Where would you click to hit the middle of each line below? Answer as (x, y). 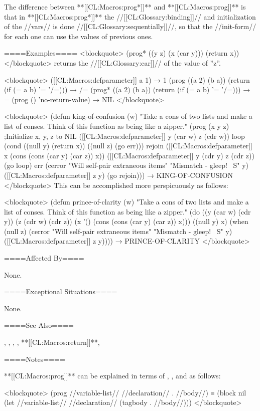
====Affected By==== (44, 258)
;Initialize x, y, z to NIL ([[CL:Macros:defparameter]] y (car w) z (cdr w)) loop (124, 136)
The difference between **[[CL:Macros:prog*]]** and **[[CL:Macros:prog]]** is (125, 7)
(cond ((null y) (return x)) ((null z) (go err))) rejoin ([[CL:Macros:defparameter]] (128, 146)
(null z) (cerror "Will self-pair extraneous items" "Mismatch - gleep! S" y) (118, 231)
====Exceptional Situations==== (61, 291)
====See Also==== (39, 325)
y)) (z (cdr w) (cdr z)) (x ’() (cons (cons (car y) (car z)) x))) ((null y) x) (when (126, 221)
